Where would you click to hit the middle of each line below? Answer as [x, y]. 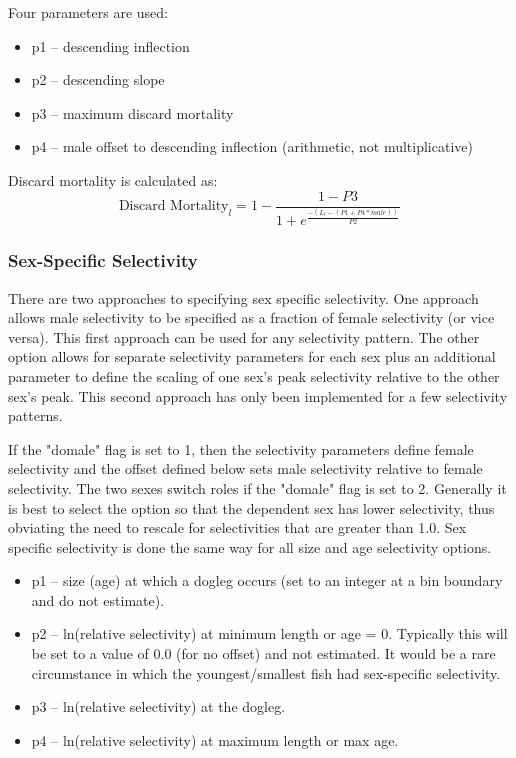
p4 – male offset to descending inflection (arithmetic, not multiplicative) [252, 146]
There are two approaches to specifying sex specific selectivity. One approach [243, 297]
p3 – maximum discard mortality [132, 112]
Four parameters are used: [88, 12]
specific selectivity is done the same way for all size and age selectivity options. [250, 546]
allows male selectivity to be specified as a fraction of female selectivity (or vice [251, 317]
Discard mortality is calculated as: [113, 179]
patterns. [35, 415]
